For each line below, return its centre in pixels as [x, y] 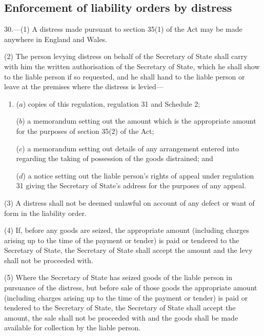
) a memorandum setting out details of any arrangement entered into [130, 148]
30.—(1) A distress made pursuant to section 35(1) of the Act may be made [123, 29]
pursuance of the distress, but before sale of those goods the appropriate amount [131, 288]
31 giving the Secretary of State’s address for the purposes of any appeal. [131, 185]
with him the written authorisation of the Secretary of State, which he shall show [132, 66]
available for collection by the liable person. [73, 328]
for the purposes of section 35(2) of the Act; [85, 131]
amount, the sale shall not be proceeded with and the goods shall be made [121, 317]
